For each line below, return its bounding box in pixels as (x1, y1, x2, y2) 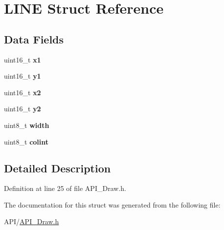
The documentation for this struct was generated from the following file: (4, 199, 221, 209)
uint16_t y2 (4, 104, 41, 114)
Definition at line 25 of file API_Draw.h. (4, 183, 126, 193)
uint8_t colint (4, 136, 49, 146)
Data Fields (4, 31, 64, 46)
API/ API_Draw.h (4, 216, 59, 226)
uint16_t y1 (4, 71, 41, 81)
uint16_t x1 (4, 54, 41, 64)
